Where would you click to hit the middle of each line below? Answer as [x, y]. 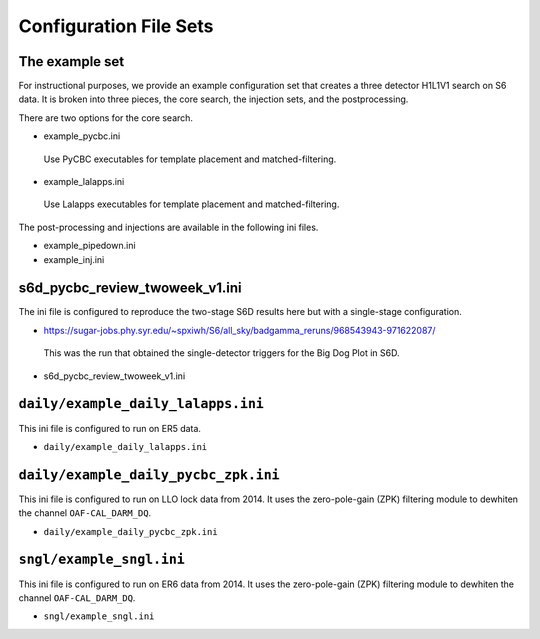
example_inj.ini [74, 259]
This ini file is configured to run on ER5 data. [110, 428]
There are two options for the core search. [106, 117]
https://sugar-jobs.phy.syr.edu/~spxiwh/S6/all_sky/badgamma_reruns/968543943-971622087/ [239, 330]
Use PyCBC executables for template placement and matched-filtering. [190, 159]
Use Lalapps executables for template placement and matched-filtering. [191, 204]
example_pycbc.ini [82, 136]
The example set [71, 61]
